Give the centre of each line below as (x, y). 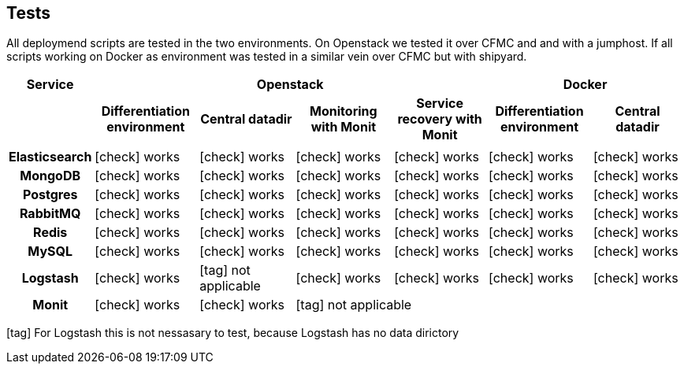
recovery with (440, 119)
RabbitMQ (50, 214)
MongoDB (50, 176)
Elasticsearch (50, 157)
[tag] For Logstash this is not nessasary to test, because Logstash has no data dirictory (233, 333)
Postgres (50, 195)
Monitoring (344, 111)
